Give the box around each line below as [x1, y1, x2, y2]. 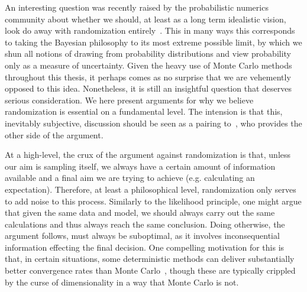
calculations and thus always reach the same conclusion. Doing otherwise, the [5, 218, 285, 230]
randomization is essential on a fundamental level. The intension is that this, [5, 105, 283, 118]
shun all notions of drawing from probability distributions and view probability [5, 47, 292, 60]
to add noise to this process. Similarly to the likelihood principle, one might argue [5, 194, 302, 207]
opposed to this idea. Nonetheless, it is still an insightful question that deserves [5, 82, 292, 95]
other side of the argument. [5, 128, 104, 141]
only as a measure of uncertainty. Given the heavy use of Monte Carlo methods [5, 59, 292, 71]
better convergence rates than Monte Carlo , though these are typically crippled [5, 264, 296, 277]
